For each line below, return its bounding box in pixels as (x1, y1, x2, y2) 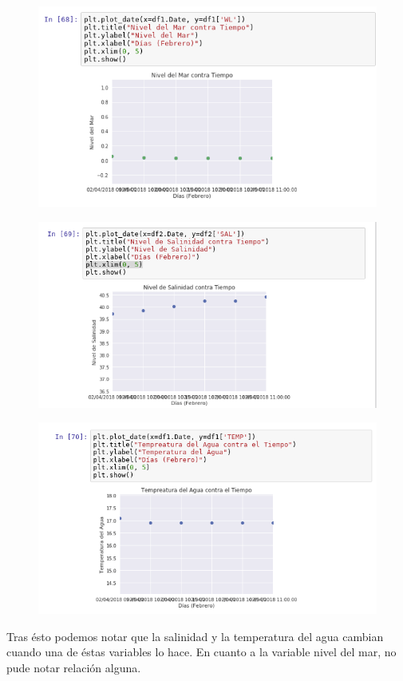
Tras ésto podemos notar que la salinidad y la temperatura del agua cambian (6, 628, 384, 644)
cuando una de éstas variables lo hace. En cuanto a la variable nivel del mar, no (6, 643, 397, 660)
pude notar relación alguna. (6, 659, 141, 675)
